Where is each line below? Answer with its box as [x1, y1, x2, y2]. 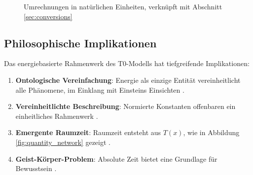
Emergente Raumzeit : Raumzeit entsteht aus [15, 127, 161, 138]
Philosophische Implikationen [4, 35, 157, 50]
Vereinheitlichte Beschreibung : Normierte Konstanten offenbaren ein [15, 101, 236, 111]
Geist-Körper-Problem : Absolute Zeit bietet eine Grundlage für [15, 153, 217, 164]
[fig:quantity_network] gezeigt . [15, 137, 110, 147]
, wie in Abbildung [183, 127, 240, 138]
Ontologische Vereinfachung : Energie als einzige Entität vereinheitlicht [15, 74, 241, 85]
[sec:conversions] [24, 11, 72, 21]
